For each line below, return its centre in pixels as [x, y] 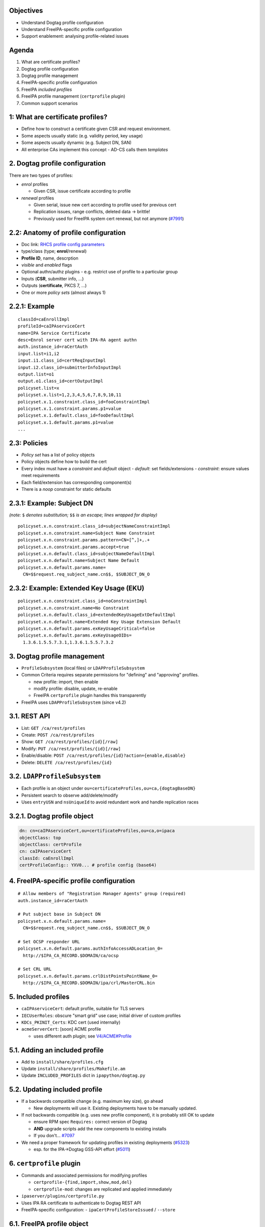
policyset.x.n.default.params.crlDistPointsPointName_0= [88, 976]
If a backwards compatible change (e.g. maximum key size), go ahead [92, 1101]
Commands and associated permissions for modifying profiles [84, 1175]
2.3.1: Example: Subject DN [51, 503]
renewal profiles [38, 198]
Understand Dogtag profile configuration [63, 23]
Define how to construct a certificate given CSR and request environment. [96, 129]
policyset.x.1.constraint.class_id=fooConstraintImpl [84, 402]
